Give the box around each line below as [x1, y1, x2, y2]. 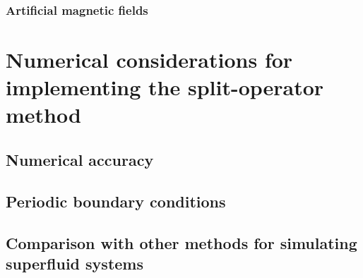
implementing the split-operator [6, 73, 324, 102]
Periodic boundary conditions [6, 190, 226, 212]
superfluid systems [6, 252, 143, 274]
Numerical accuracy [6, 148, 154, 170]
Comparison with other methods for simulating [6, 231, 357, 253]
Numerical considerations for [6, 45, 293, 74]
